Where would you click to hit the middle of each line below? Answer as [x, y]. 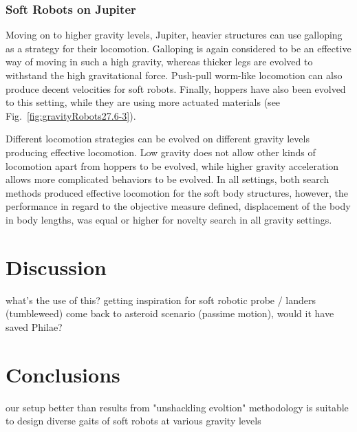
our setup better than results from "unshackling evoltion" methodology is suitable [177, 407]
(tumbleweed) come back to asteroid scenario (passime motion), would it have [170, 313]
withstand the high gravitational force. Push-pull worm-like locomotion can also [174, 75]
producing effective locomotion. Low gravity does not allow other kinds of [161, 152]
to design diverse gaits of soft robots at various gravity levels [133, 421]
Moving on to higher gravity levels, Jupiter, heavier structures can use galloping [174, 35]
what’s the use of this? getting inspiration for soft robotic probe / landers [161, 300]
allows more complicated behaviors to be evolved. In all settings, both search [167, 179]
